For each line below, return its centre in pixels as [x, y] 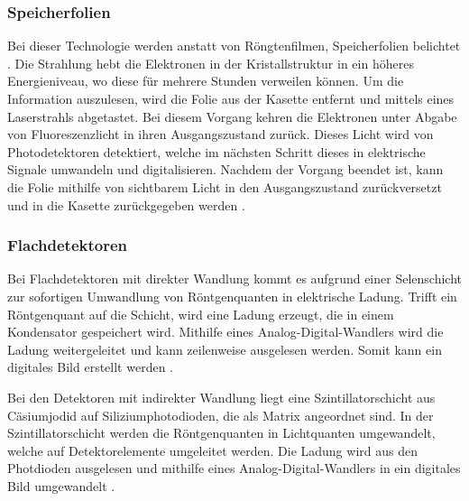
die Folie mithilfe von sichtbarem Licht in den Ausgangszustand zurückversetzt [225, 186]
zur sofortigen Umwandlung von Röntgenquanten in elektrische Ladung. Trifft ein [232, 296]
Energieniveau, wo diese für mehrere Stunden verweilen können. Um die [206, 81]
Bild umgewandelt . [61, 485]
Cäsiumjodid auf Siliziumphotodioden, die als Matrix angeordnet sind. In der [221, 415]
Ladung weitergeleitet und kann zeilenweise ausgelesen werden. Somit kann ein [225, 349]
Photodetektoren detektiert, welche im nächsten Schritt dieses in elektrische [216, 151]
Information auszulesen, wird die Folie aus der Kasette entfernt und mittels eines [231, 98]
